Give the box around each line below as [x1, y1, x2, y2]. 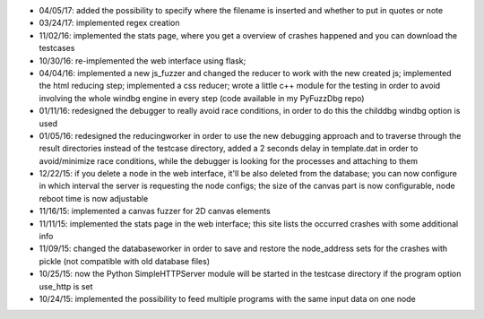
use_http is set [39, 280, 93, 291]
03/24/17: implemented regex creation [39, 18, 180, 29]
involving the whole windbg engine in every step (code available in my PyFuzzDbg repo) [39, 92, 365, 103]
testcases [39, 43, 75, 54]
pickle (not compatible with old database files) [39, 255, 211, 266]
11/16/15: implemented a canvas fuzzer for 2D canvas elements [39, 206, 271, 217]
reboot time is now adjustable [39, 193, 149, 203]
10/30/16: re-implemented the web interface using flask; [39, 55, 246, 66]
